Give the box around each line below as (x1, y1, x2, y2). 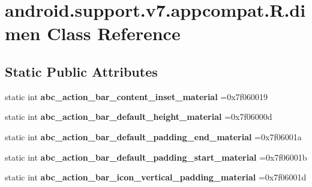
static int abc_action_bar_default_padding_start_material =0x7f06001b (5, 150, 307, 163)
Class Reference (47, 21, 181, 46)
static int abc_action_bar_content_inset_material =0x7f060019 (5, 90, 268, 102)
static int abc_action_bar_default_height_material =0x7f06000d (5, 110, 272, 123)
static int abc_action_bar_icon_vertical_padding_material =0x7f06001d (5, 171, 307, 183)
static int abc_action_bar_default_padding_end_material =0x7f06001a (5, 130, 302, 143)
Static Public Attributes (5, 62, 158, 80)
